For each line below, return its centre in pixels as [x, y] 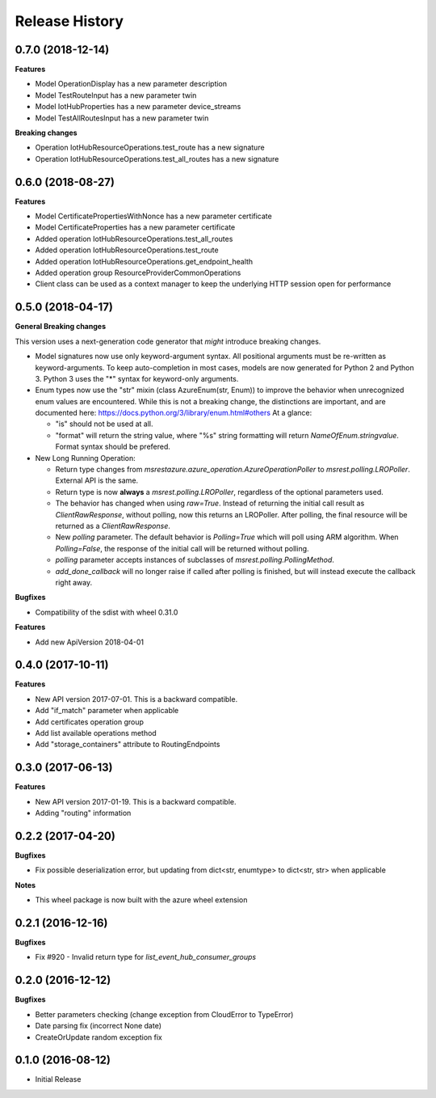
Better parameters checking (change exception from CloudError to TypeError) [164, 1014]
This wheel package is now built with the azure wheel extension [141, 900]
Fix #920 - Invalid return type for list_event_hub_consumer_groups [146, 957]
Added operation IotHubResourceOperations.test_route [127, 250]
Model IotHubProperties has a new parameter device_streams [138, 107]
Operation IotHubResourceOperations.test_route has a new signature [150, 148]
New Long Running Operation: [86, 458]
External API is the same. [97, 480]
